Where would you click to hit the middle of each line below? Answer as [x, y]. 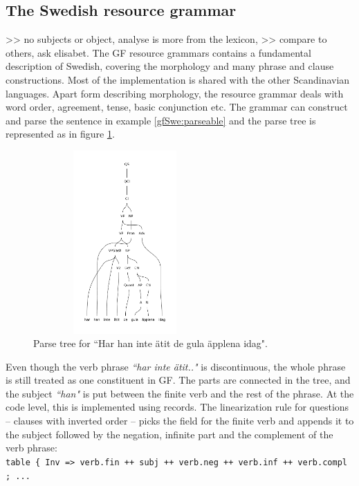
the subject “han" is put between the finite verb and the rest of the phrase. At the [180, 393]
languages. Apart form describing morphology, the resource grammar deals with [175, 93]
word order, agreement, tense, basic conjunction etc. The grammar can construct [177, 107]
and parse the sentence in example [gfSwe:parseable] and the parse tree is [161, 120]
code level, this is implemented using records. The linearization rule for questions [177, 407]
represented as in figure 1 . [60, 134]
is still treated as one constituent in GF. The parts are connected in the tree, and [178, 380]
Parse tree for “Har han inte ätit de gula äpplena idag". [150, 343]
